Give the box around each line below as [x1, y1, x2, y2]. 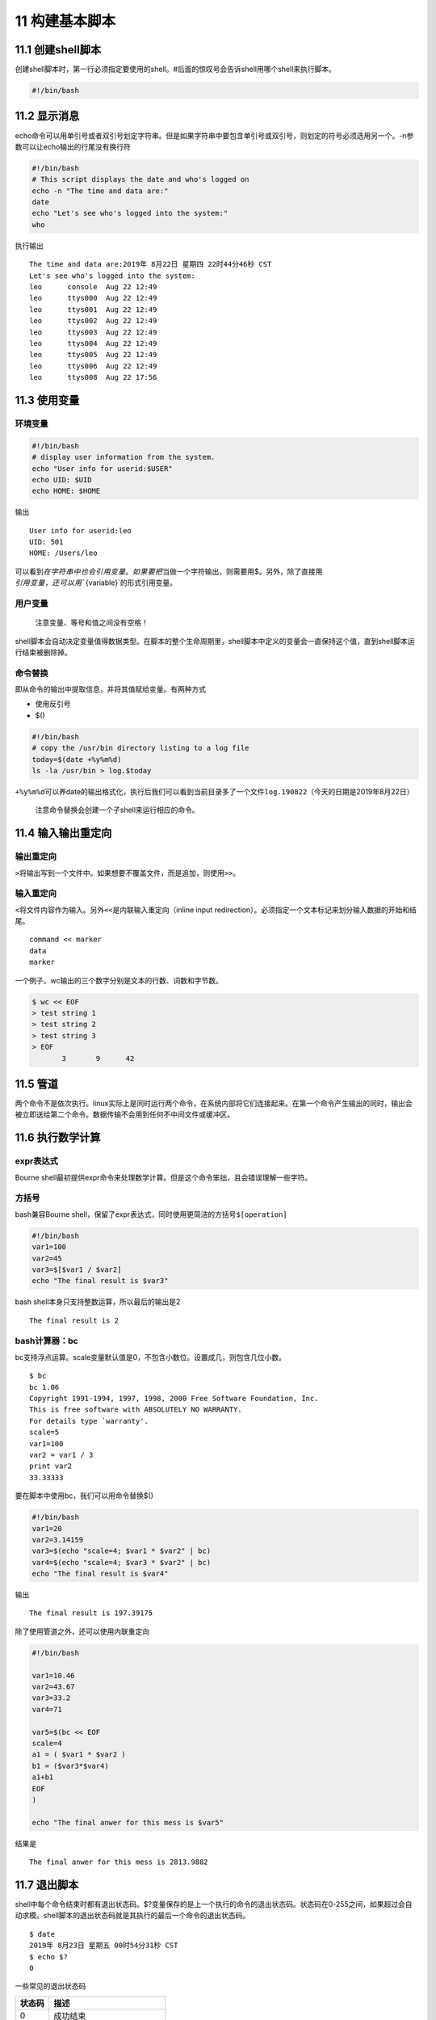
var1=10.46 [31, 1671, 75, 1680]
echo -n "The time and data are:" [31, 186, 169, 196]
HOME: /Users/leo [29, 549, 98, 558]
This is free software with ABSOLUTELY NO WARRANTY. [29, 1405, 242, 1414]
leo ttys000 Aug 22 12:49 [29, 293, 157, 303]
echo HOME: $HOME [31, 486, 101, 496]
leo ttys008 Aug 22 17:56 [29, 372, 157, 382]
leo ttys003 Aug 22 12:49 [29, 327, 157, 337]
